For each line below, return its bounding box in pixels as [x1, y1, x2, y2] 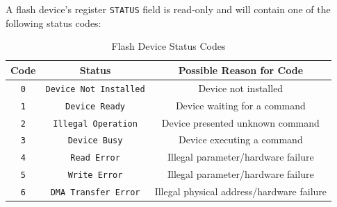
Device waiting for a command [175, 98, 306, 112]
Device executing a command [179, 132, 303, 147]
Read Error [70, 153, 120, 163]
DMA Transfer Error [50, 188, 140, 198]
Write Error [67, 170, 123, 181]
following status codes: [6, 15, 101, 30]
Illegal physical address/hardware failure [154, 184, 327, 199]
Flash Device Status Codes [111, 39, 226, 53]
